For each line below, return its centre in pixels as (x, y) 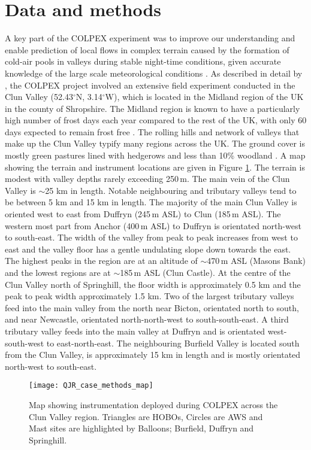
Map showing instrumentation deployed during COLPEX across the (153, 405)
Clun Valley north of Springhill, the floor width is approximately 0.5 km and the (153, 284)
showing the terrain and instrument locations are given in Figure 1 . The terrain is (155, 167)
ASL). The (261, 214)
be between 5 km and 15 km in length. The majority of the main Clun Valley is (151, 202)
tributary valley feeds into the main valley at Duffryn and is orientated (135, 331)
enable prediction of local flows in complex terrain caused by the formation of (147, 49)
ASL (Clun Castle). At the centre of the (217, 272)
